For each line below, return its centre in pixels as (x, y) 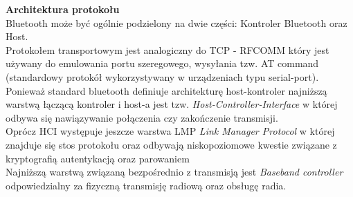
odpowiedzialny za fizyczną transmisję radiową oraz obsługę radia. (146, 185)
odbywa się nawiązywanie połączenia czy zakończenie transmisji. (142, 117)
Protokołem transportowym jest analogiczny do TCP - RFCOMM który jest (168, 49)
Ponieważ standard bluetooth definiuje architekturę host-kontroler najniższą (166, 90)
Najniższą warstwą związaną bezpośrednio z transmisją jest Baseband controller (174, 172)
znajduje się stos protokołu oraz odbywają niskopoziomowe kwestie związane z (171, 144)
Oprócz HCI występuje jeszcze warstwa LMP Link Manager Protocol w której (170, 131)
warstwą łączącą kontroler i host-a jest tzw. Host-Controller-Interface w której (172, 104)
